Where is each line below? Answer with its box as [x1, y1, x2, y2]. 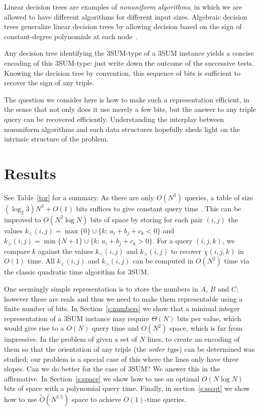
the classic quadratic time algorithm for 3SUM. [4, 266, 149, 277]
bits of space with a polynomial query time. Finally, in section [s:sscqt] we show [4, 383, 250, 393]
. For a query [152, 235, 193, 246]
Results [4, 163, 56, 183]
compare [4, 245, 30, 256]
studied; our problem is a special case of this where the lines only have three [4, 353, 239, 364]
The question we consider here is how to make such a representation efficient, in [4, 94, 249, 104]
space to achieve [71, 393, 121, 404]
